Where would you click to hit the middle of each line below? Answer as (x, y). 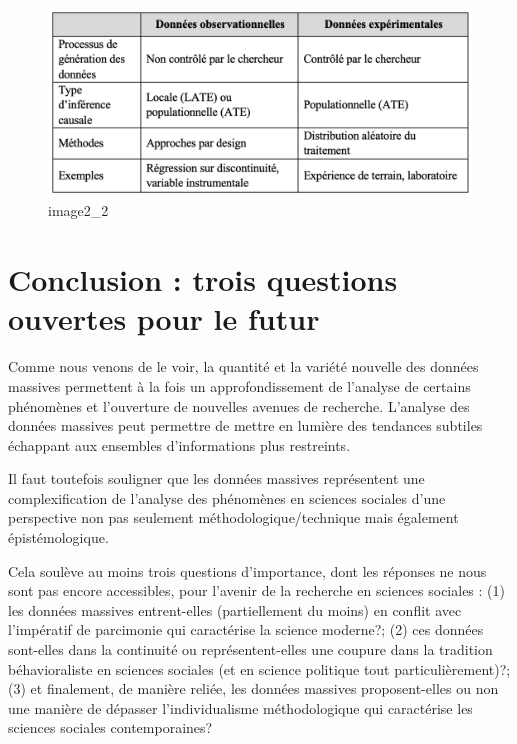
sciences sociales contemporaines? (110, 727)
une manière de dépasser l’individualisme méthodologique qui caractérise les (240, 707)
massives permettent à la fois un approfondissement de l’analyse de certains (239, 385)
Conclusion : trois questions (203, 279)
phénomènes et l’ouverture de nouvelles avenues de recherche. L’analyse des (239, 405)
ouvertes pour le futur (164, 318)
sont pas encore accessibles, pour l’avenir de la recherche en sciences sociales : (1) (256, 590)
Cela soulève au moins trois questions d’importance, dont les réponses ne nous (247, 570)
